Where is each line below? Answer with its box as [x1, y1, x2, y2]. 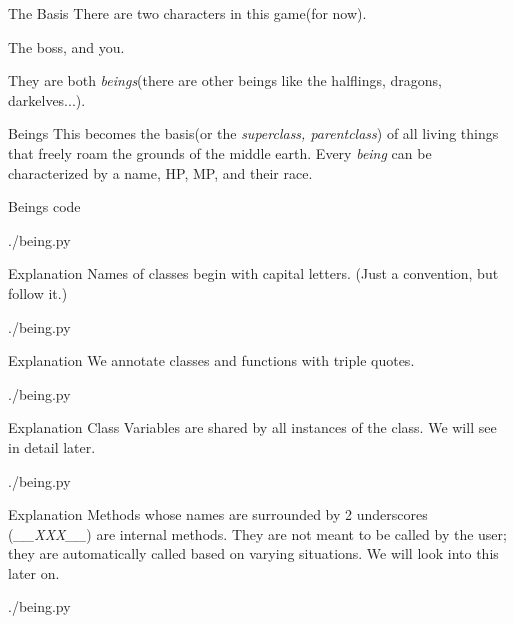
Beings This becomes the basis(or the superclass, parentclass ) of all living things [8, 123, 499, 144]
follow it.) [8, 282, 68, 303]
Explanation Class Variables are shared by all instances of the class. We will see [8, 417, 497, 438]
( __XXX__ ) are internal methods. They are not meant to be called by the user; [8, 523, 507, 544]
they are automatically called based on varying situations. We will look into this [8, 543, 499, 564]
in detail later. [8, 436, 96, 457]
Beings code [8, 196, 81, 217]
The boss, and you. [8, 36, 125, 57]
